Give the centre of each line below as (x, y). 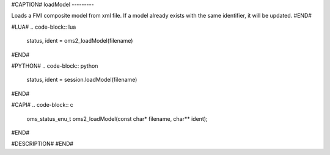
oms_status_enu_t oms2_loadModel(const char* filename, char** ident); (117, 118)
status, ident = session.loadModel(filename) (82, 80)
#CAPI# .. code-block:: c (42, 105)
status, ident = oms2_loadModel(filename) (80, 41)
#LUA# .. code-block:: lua (44, 27)
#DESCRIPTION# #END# (42, 144)
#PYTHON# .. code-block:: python (55, 66)
